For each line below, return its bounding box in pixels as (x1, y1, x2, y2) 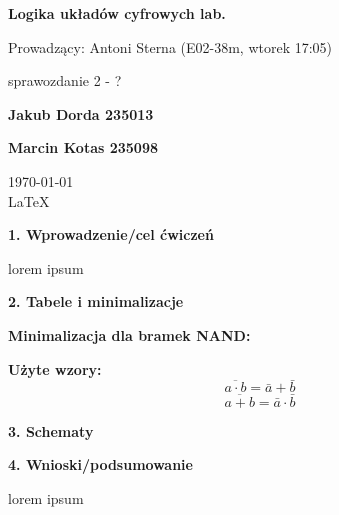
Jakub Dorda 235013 (8, 103, 154, 124)
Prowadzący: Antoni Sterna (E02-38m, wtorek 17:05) (8, 36, 333, 57)
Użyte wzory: (8, 358, 102, 379)
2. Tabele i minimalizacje (8, 291, 184, 312)
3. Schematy (8, 420, 94, 441)
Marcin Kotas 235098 (8, 137, 158, 158)
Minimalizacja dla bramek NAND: (8, 324, 251, 345)
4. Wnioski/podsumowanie (8, 454, 193, 475)
